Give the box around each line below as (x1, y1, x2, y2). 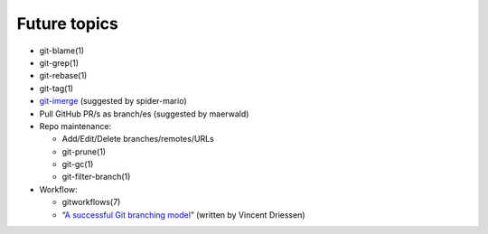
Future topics (16, 14, 119, 33)
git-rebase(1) (39, 70, 88, 81)
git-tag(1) (39, 82, 74, 94)
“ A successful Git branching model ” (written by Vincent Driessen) (61, 209, 306, 220)
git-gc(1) (61, 159, 94, 170)
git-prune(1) (61, 145, 107, 157)
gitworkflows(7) (61, 197, 121, 208)
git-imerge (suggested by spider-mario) (39, 96, 187, 107)
